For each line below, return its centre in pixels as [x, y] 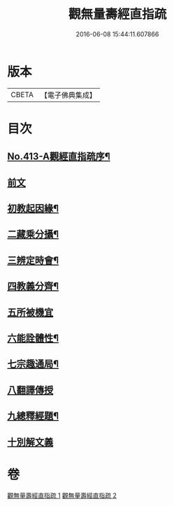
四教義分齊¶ [33, 286]
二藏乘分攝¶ [33, 234]
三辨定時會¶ [33, 260]
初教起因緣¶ [33, 209]
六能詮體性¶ [33, 338]
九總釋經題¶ [33, 416]
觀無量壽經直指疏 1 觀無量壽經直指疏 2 [62, 495]
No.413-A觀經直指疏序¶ [59, 157]
